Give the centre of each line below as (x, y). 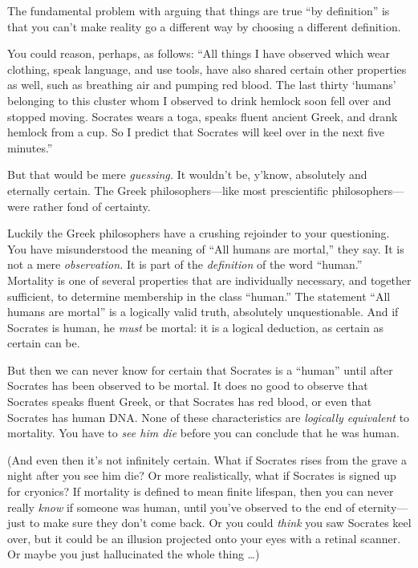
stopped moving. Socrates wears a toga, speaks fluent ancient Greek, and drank (203, 116)
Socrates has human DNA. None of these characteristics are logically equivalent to (209, 417)
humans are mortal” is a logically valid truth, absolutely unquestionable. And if (203, 312)
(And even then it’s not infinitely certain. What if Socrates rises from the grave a (207, 459)
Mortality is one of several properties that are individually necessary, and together (209, 280)
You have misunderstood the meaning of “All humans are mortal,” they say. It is (206, 248)
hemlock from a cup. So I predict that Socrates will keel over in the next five (196, 132)
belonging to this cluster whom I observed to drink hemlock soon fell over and (199, 100)
